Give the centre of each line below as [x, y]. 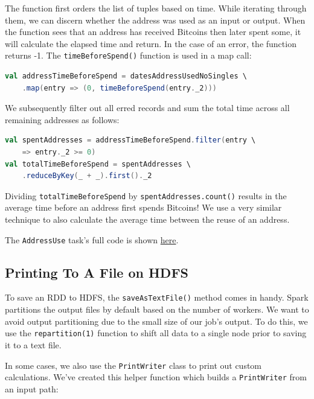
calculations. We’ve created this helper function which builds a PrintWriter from [156, 377]
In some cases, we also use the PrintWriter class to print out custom [133, 365]
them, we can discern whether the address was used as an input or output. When [155, 20]
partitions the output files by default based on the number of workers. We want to [157, 309]
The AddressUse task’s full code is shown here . [92, 239]
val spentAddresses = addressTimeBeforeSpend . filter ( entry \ [130, 140]
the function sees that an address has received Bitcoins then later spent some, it [153, 32]
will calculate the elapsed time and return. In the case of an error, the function [151, 43]
